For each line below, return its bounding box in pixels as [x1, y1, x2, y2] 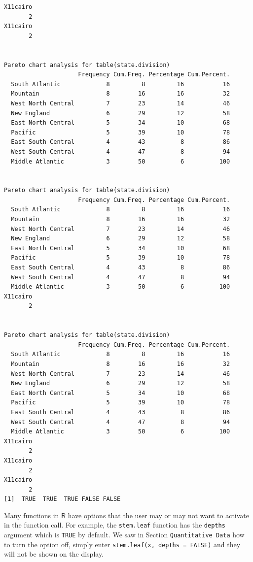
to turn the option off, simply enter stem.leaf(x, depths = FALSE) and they [4, 539, 241, 549]
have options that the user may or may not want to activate [68, 510, 250, 520]
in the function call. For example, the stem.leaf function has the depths [4, 520, 225, 530]
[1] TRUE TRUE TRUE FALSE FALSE [4, 496, 121, 503]
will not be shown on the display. [4, 549, 104, 559]
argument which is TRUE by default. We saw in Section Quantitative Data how [4, 529, 245, 540]
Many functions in [4, 510, 59, 520]
